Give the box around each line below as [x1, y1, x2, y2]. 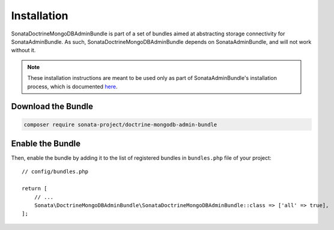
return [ [22, 185, 47, 192]
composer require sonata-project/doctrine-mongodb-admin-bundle [23, 121, 217, 128]
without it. [11, 47, 36, 54]
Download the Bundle [11, 101, 93, 112]
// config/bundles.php [22, 168, 89, 175]
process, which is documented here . [27, 83, 118, 90]
